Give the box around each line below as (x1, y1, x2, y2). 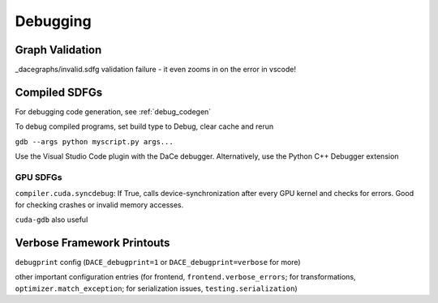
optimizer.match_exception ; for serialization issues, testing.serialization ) (15, 284, 298, 293)
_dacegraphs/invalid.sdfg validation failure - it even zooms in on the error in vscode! (15, 65, 296, 75)
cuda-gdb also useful (15, 215, 88, 224)
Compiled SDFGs (15, 85, 103, 99)
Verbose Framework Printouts (15, 236, 170, 250)
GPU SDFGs (15, 171, 62, 182)
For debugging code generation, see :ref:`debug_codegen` (15, 106, 212, 117)
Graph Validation (15, 43, 102, 57)
